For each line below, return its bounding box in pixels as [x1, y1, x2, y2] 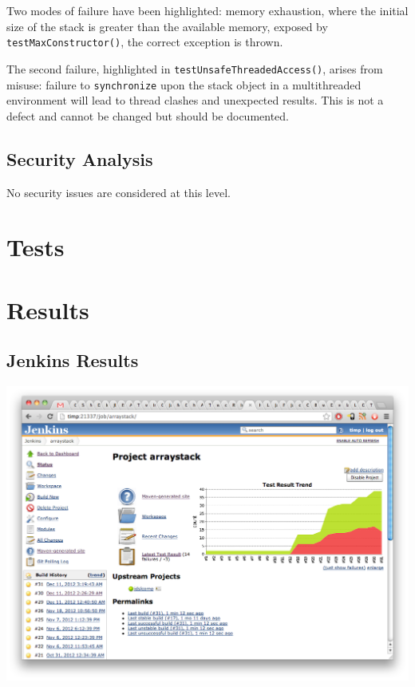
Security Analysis [6, 146, 153, 171]
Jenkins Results [6, 348, 139, 373]
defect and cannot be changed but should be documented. [6, 107, 289, 124]
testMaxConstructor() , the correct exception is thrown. [6, 34, 283, 50]
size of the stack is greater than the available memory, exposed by [6, 18, 328, 34]
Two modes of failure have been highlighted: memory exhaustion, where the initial [6, 2, 409, 18]
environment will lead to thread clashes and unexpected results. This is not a [6, 92, 384, 109]
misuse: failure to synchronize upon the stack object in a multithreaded [6, 76, 362, 93]
